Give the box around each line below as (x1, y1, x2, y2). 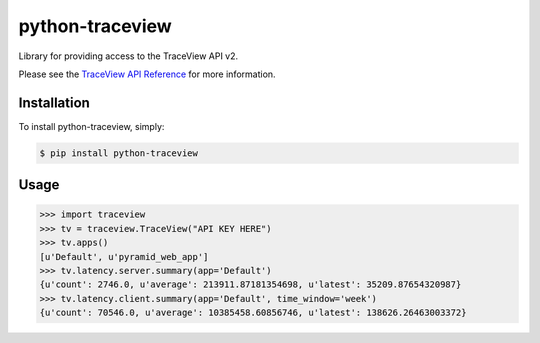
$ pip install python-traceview (39, 147, 199, 159)
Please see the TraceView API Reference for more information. (18, 68, 276, 80)
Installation (18, 94, 90, 111)
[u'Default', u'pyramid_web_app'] (39, 251, 209, 262)
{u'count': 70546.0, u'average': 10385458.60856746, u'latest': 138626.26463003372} (39, 307, 467, 319)
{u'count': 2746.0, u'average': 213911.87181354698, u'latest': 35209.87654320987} (39, 279, 462, 290)
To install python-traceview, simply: (18, 120, 165, 132)
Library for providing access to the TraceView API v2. (18, 50, 239, 62)
